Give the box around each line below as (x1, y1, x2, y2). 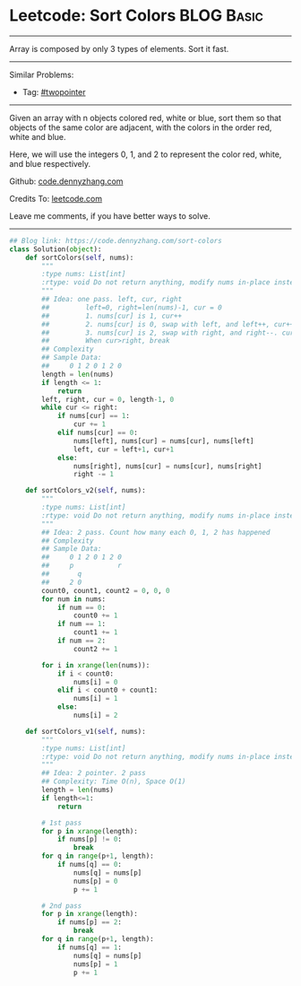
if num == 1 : (56, 620, 106, 629)
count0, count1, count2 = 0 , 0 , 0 (41, 586, 170, 595)
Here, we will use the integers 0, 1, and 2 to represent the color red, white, (9, 149, 282, 160)
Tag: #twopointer (21, 86, 86, 97)
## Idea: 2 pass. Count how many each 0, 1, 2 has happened (41, 528, 271, 537)
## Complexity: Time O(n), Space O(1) (41, 777, 186, 786)
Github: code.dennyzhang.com (9, 176, 124, 187)
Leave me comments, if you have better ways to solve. (9, 210, 211, 221)
